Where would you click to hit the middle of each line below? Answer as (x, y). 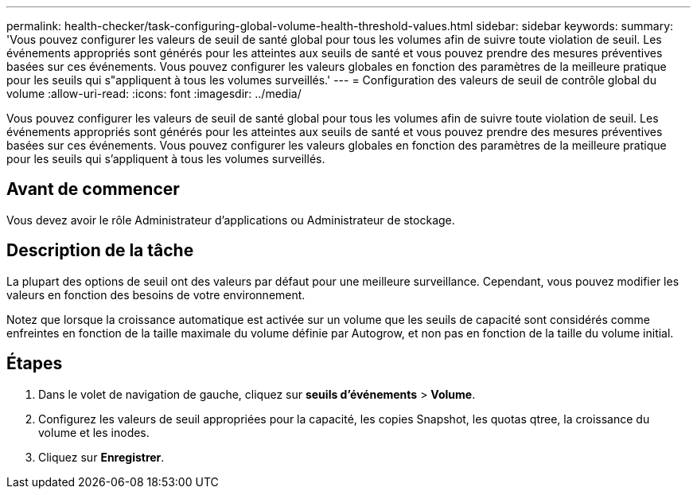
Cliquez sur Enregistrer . (101, 457)
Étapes (35, 364)
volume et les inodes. (94, 432)
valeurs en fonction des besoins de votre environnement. (156, 294)
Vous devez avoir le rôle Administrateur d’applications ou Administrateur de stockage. (231, 220)
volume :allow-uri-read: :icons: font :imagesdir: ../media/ (154, 94)
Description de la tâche (100, 251)
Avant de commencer (93, 189)
